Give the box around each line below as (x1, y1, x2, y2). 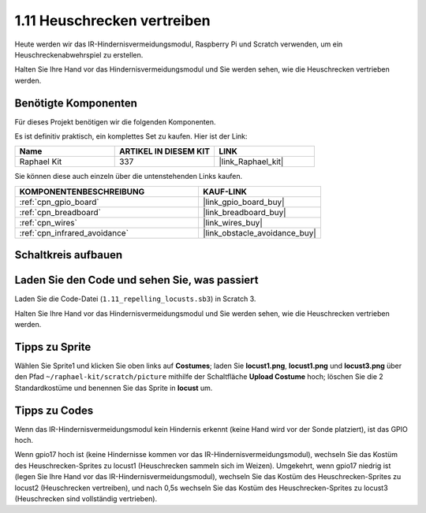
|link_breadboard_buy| (202, 206, 287, 217)
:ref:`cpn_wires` (19, 217, 78, 228)
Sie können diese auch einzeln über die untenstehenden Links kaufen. (14, 172, 243, 181)
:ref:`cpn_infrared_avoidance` (19, 227, 129, 238)
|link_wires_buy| (202, 217, 263, 228)
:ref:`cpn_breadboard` (19, 206, 102, 217)
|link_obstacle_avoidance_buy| (202, 227, 317, 238)
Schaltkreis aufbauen (14, 248, 123, 262)
